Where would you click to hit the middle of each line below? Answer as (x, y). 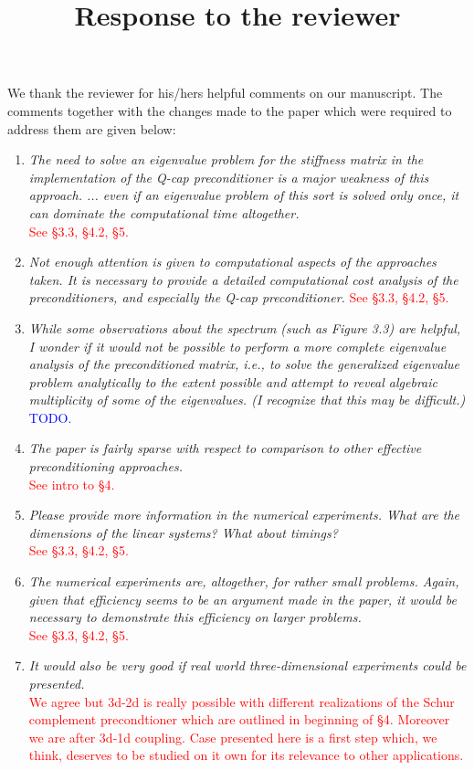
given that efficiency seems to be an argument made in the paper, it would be (243, 599)
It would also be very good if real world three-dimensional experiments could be (248, 665)
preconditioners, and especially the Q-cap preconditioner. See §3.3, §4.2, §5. (239, 297)
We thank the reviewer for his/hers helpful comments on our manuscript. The (225, 93)
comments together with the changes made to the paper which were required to (230, 110)
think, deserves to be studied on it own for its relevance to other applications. (246, 755)
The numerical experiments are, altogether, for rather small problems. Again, (244, 581)
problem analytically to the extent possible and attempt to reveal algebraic (233, 381)
